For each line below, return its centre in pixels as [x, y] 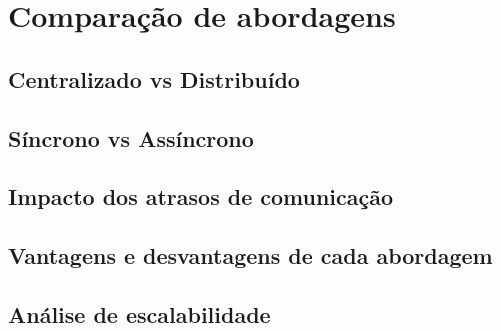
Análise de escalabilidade [139, 313]
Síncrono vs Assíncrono [131, 137]
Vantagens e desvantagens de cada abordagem [250, 255]
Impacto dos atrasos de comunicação [201, 196]
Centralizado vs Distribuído [154, 78]
